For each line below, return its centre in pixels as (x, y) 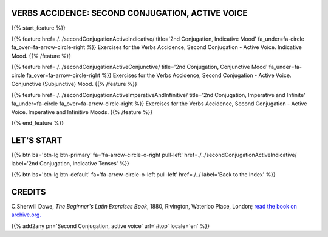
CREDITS (29, 192)
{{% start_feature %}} (39, 28)
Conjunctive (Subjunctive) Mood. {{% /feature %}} (74, 84)
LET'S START (37, 140)
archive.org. (26, 215)
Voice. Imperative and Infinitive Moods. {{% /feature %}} (82, 112)
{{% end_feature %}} (37, 123)
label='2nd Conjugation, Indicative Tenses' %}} (70, 163)
